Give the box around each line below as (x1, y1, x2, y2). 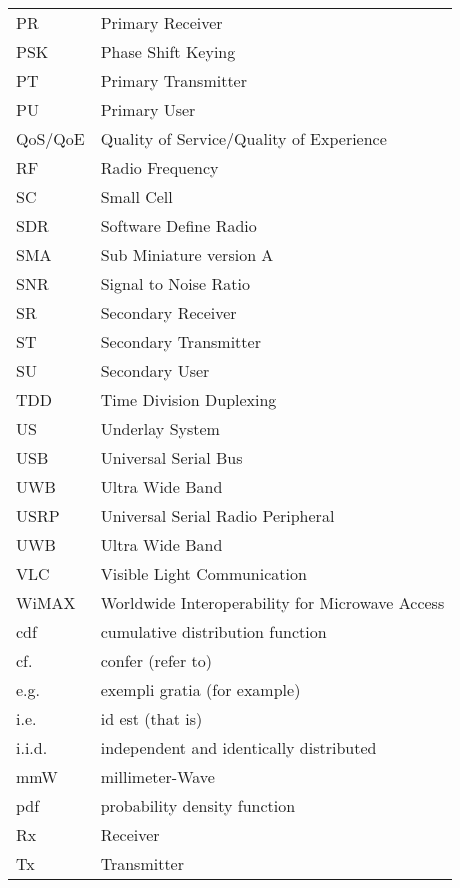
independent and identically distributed (100, 736, 377, 759)
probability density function (100, 794, 296, 817)
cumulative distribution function (100, 620, 327, 643)
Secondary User (100, 359, 210, 382)
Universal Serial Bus (100, 446, 243, 469)
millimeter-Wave (100, 765, 215, 788)
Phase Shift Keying (100, 40, 236, 63)
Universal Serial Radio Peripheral (100, 504, 335, 527)
